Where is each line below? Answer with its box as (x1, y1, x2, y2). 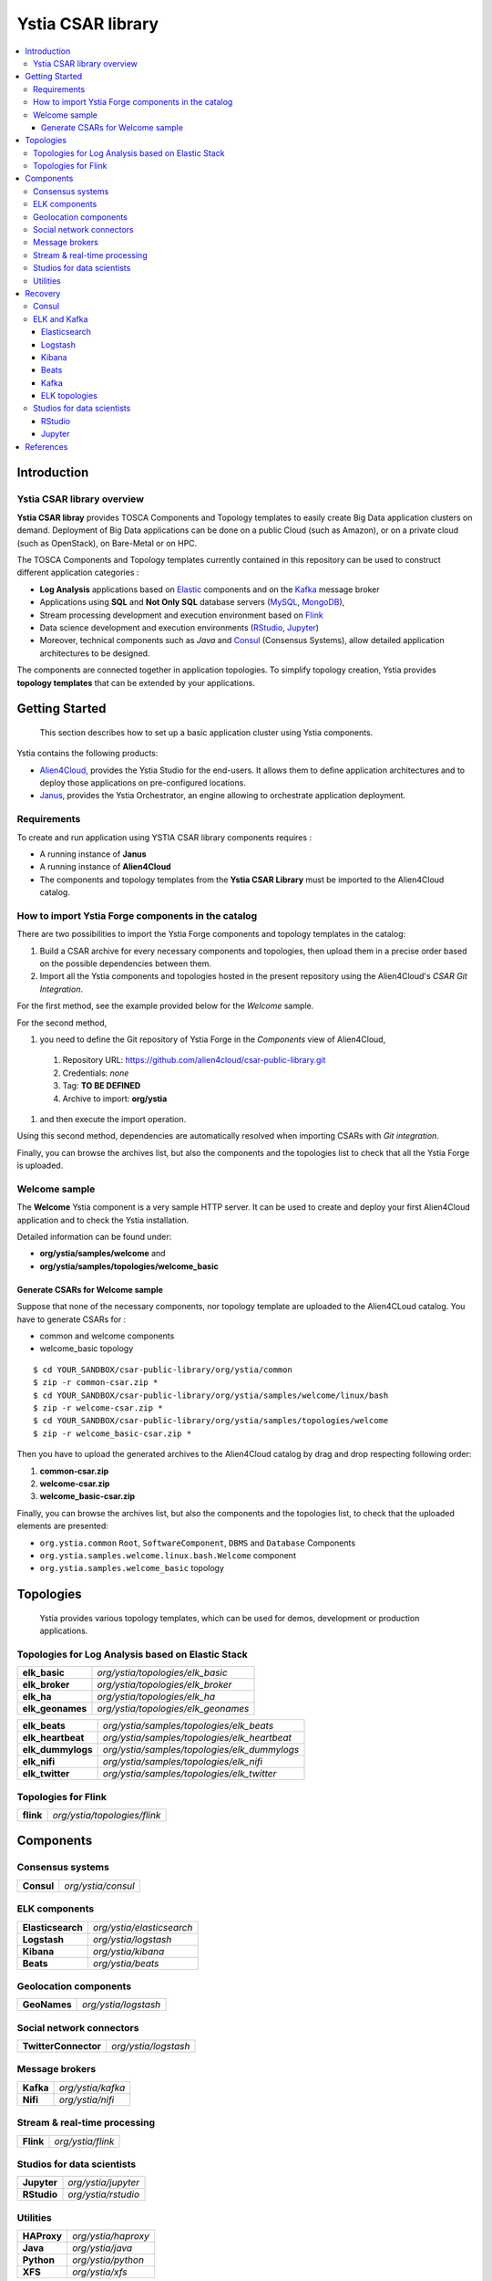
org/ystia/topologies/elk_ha (97, 1691, 216, 1703)
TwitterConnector (22, 2040, 102, 2052)
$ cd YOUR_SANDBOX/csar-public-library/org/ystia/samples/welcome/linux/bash (33, 1390, 389, 1401)
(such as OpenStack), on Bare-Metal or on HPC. (16, 537, 198, 548)
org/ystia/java (72, 2242, 133, 2254)
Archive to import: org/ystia (62, 1093, 168, 1104)
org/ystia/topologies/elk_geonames (97, 1703, 250, 1715)
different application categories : (16, 567, 139, 578)
